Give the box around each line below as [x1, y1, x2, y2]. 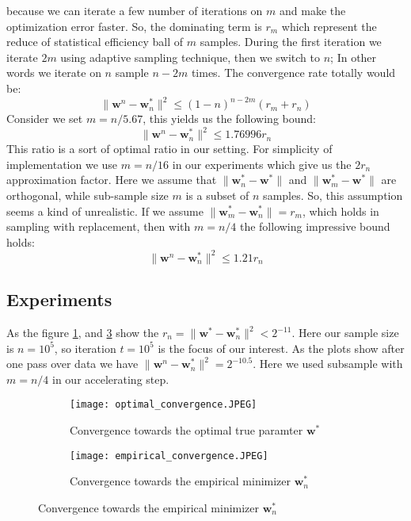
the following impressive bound [239, 218, 390, 235]
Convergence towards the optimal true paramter [70, 422, 303, 439]
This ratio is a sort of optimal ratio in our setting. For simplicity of [6, 140, 333, 157]
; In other [330, 48, 377, 65]
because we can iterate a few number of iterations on [6, 2, 263, 18]
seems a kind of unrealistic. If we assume [6, 202, 204, 219]
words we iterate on [6, 64, 101, 81]
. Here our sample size [291, 324, 399, 341]
